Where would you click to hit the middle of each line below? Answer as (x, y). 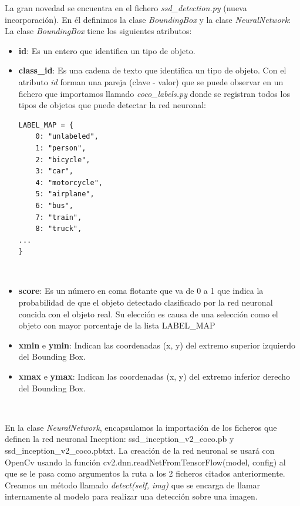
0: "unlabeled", (67, 137)
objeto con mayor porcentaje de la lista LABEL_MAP (117, 325)
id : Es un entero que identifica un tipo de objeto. (107, 50)
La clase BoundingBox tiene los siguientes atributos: (98, 31)
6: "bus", (54, 205)
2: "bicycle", (63, 160)
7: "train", (59, 217)
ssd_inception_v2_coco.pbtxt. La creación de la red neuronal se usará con (140, 450)
